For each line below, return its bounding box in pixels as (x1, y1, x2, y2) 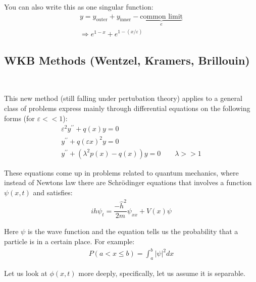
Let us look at (4, 267, 47, 278)
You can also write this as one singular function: (4, 2, 153, 12)
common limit (140, 13, 183, 20)
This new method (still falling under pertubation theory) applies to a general (4, 93, 242, 103)
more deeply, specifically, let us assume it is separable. (78, 267, 245, 278)
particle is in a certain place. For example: (4, 236, 135, 247)
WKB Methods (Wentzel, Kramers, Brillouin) (4, 52, 250, 68)
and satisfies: (33, 187, 73, 198)
